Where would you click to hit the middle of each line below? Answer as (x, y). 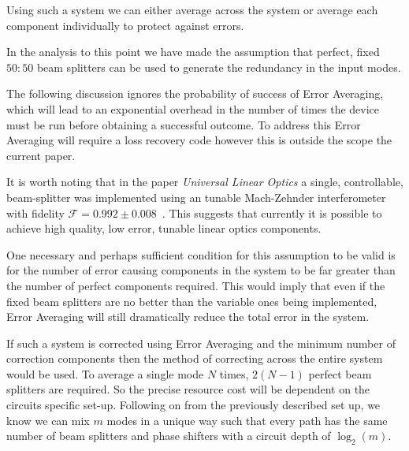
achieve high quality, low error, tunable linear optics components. (164, 228)
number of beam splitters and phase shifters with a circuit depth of (169, 436)
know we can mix (48, 420)
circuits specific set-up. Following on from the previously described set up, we (193, 405)
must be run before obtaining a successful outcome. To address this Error (184, 124)
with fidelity (35, 212)
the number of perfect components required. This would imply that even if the (196, 285)
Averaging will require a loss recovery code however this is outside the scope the (199, 140)
